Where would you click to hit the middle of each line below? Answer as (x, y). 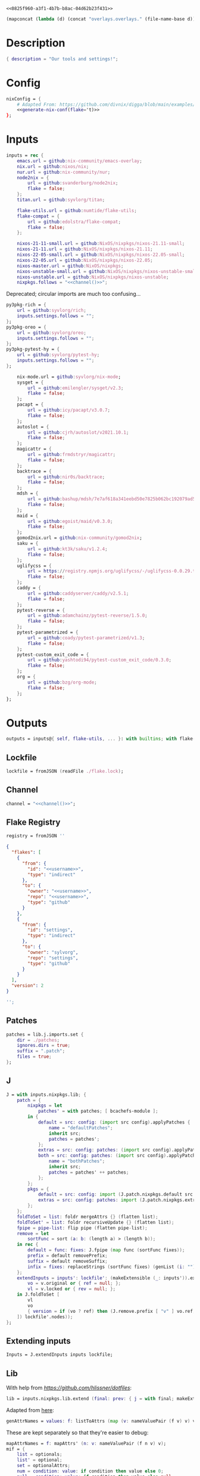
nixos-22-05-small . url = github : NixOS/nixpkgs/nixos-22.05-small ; (101, 255)
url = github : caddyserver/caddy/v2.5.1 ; (78, 593)
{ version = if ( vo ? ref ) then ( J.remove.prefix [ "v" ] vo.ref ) (112, 1311)
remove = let (33, 1233)
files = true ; (34, 1057)
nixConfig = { (24, 99)
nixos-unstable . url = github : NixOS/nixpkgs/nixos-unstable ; (93, 277)
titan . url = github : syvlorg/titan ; (61, 200)
